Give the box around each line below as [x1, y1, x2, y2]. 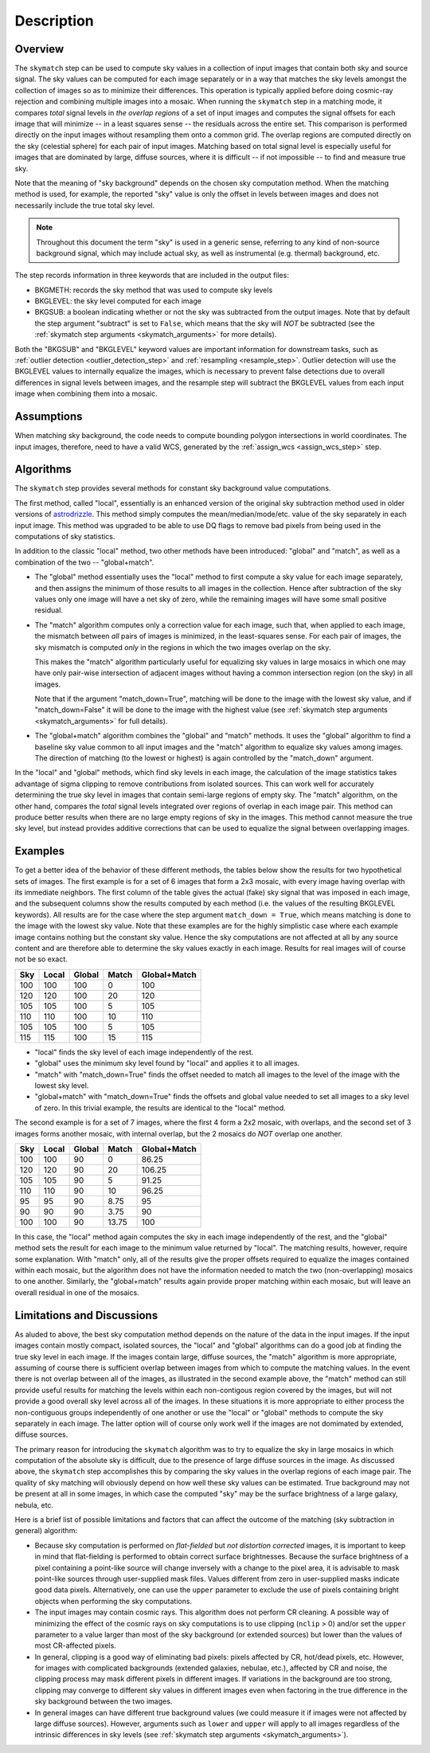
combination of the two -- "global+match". [14, 558, 154, 567]
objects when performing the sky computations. [34, 1596, 193, 1606]
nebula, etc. [14, 1500, 54, 1509]
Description [14, 12, 95, 29]
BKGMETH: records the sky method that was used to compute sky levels [34, 285, 273, 295]
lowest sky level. [34, 1080, 89, 1090]
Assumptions [14, 410, 83, 424]
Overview [14, 42, 64, 56]
